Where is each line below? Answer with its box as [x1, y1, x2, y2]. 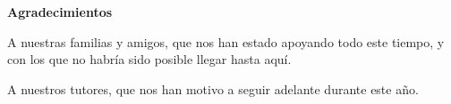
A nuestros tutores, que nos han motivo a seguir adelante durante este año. [7, 79, 419, 98]
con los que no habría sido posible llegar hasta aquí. [7, 50, 292, 68]
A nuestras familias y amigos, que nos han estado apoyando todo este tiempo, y [7, 32, 445, 51]
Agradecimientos [7, 3, 113, 20]
